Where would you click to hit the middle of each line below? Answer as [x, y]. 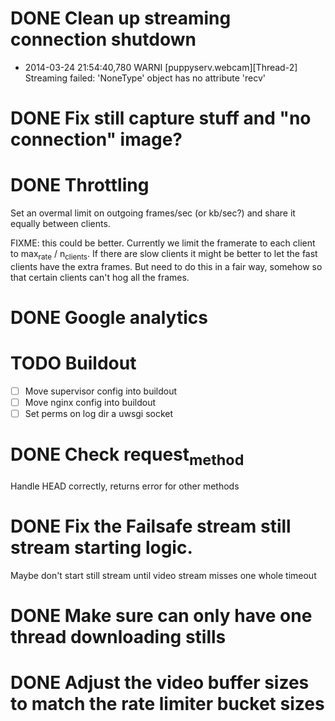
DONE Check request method [127, 456]
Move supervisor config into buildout [101, 391]
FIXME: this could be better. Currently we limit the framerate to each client [163, 243]
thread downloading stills [118, 636]
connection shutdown [103, 39]
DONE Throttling [80, 185]
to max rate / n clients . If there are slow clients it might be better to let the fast [164, 255]
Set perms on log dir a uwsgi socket [99, 414]
